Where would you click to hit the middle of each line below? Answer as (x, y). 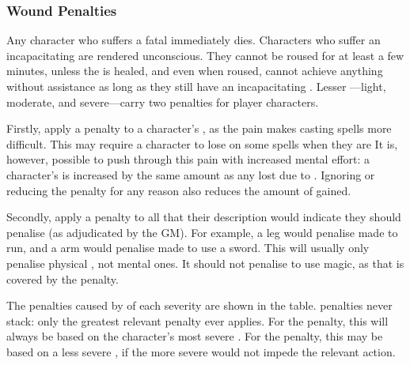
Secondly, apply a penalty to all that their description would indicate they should (204, 217)
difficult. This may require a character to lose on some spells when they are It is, (202, 143)
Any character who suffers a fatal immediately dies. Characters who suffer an (194, 40)
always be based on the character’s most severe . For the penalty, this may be (195, 336)
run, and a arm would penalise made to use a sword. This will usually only (188, 248)
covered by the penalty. (63, 278)
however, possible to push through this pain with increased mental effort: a (188, 159)
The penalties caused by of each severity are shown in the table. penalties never (199, 305)
